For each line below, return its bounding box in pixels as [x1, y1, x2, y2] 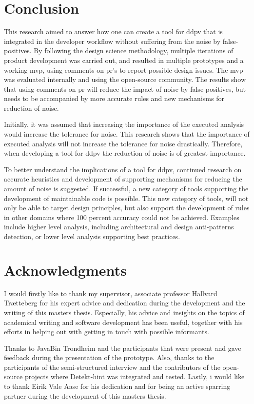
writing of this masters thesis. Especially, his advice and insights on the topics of [4, 307, 245, 317]
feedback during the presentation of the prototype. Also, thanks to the [4, 352, 215, 363]
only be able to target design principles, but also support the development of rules [4, 202, 250, 213]
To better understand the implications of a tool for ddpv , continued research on [4, 164, 242, 174]
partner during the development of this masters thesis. [4, 390, 166, 401]
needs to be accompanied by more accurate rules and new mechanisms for [4, 93, 224, 103]
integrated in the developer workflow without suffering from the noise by [4, 36, 221, 46]
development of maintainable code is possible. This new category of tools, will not [4, 193, 249, 203]
